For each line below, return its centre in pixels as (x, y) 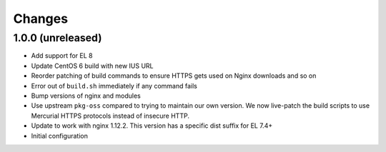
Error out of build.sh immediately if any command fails (114, 86)
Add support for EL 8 (62, 56)
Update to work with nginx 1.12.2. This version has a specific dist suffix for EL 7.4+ (152, 126)
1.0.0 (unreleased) (58, 38)
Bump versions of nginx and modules (86, 96)
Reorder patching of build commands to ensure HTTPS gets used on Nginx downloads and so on (174, 76)
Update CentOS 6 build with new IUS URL (92, 66)
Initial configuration (60, 136)
